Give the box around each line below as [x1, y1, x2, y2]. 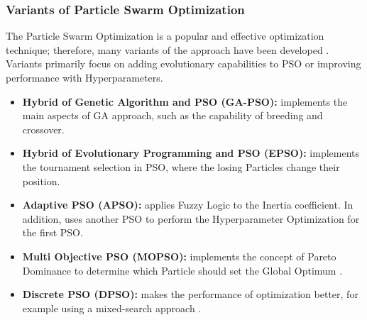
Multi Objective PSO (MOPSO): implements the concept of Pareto [22, 248, 336, 263]
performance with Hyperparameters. [6, 70, 163, 84]
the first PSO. [22, 225, 83, 240]
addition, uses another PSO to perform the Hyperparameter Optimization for [22, 211, 360, 226]
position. [22, 173, 60, 188]
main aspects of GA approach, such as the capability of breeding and [22, 108, 323, 123]
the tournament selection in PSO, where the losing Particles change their [22, 159, 340, 174]
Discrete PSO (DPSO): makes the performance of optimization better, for [22, 287, 358, 302]
